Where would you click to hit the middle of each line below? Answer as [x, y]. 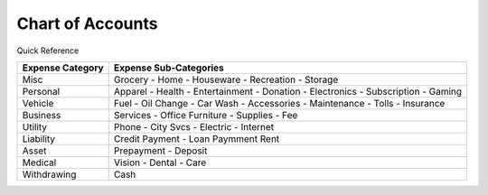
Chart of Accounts [87, 23]
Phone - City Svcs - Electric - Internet [194, 126]
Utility [35, 126]
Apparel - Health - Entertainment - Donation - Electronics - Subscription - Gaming [288, 91]
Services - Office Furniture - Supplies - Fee [206, 115]
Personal [41, 91]
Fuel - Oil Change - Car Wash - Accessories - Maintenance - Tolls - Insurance [279, 103]
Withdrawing [49, 174]
